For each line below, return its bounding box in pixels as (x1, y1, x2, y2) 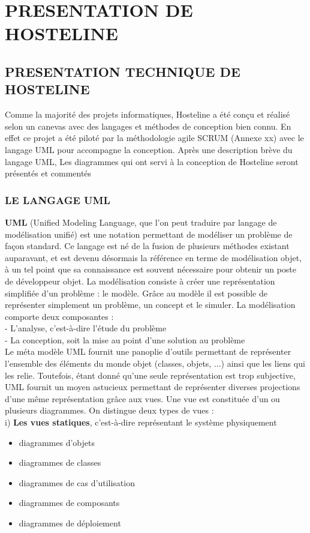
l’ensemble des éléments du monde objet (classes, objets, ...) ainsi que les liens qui (5, 357, 305, 370)
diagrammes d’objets (19, 436, 95, 448)
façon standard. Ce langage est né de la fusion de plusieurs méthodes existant (5, 239, 290, 252)
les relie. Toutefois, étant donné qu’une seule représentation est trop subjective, (5, 369, 296, 381)
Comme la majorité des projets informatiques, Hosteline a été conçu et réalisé (5, 108, 290, 121)
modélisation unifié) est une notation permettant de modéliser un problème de (5, 227, 293, 240)
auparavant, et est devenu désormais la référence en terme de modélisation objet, (5, 251, 302, 263)
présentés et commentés (5, 167, 92, 179)
